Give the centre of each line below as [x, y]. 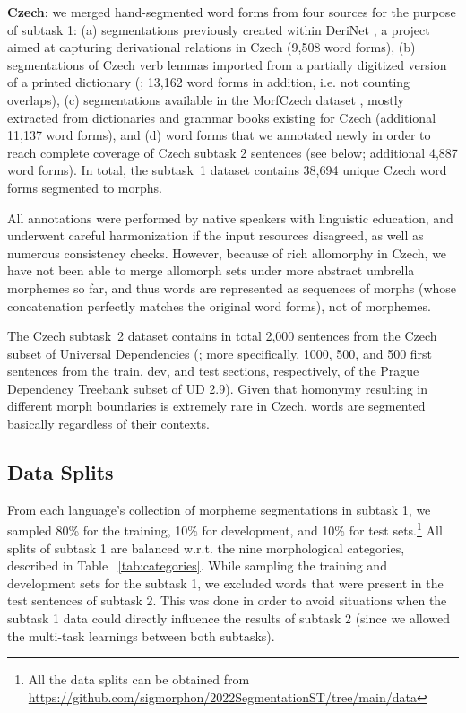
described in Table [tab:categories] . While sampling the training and [197, 565]
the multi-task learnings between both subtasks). [141, 635]
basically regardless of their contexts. [108, 424]
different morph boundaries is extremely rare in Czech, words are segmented [216, 406]
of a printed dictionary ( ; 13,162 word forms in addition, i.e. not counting [209, 82]
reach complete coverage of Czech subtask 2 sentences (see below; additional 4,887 [233, 152]
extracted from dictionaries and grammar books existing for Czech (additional [222, 117]
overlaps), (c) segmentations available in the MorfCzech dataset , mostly [206, 99]
